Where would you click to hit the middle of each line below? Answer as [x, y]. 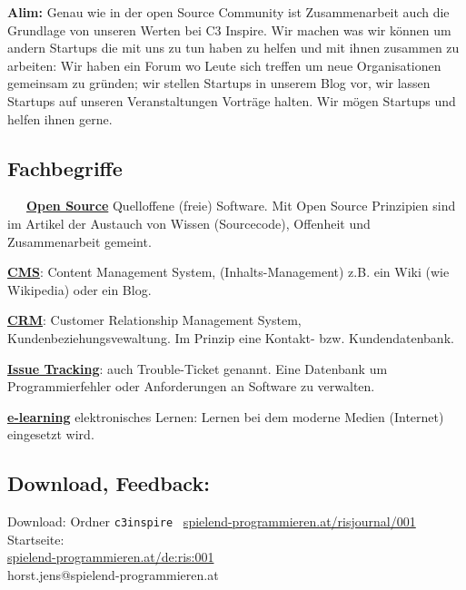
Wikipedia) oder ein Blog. [79, 289]
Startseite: [36, 539]
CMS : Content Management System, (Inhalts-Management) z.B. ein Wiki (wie [228, 272]
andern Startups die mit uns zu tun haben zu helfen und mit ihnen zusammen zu [233, 48]
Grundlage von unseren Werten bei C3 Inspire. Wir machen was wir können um [229, 29]
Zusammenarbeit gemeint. [79, 241]
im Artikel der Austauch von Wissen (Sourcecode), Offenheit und [189, 223]
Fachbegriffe [65, 167]
